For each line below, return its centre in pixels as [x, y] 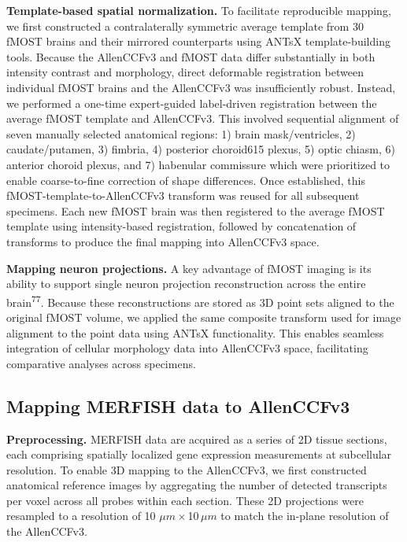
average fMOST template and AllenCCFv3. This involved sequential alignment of [203, 118]
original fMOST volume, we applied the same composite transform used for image [204, 317]
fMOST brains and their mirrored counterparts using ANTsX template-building [198, 41]
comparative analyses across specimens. [101, 363]
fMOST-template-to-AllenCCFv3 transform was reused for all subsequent [183, 195]
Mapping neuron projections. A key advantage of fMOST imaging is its [189, 268]
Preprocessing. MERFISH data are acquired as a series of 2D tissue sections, [197, 439]
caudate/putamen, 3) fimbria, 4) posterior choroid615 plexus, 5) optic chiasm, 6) [201, 149]
